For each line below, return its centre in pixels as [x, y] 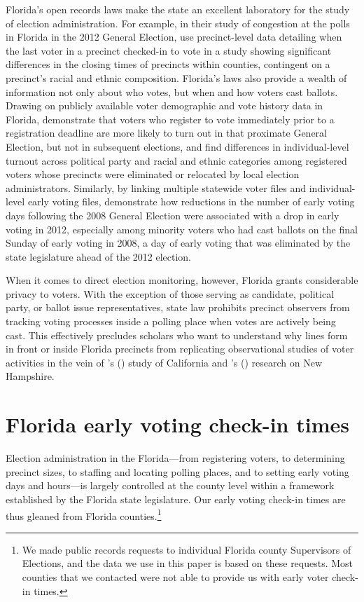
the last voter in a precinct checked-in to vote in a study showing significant [169, 50]
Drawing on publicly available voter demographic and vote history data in [164, 105]
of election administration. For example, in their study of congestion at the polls [178, 23]
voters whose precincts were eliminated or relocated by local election [153, 174]
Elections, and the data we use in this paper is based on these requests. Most [188, 563]
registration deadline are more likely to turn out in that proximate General [166, 133]
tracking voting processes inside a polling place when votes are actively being [171, 321]
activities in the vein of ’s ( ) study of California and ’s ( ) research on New [164, 362]
